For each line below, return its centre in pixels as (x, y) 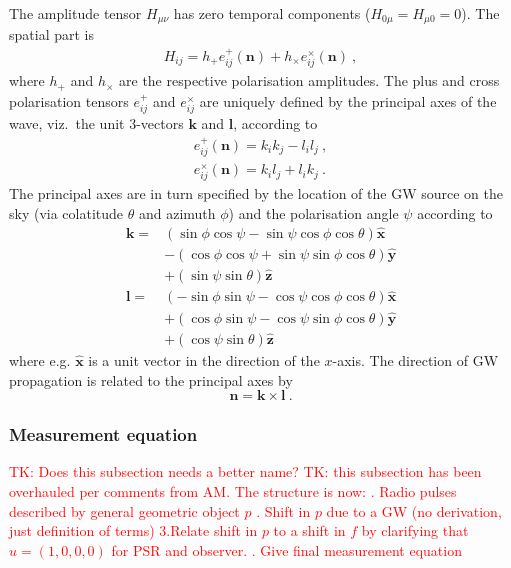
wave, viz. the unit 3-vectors (96, 123)
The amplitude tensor (75, 13)
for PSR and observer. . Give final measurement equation (286, 549)
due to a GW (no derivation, (414, 510)
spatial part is (51, 34)
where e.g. (40, 359)
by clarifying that (415, 530)
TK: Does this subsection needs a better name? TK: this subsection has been (245, 471)
